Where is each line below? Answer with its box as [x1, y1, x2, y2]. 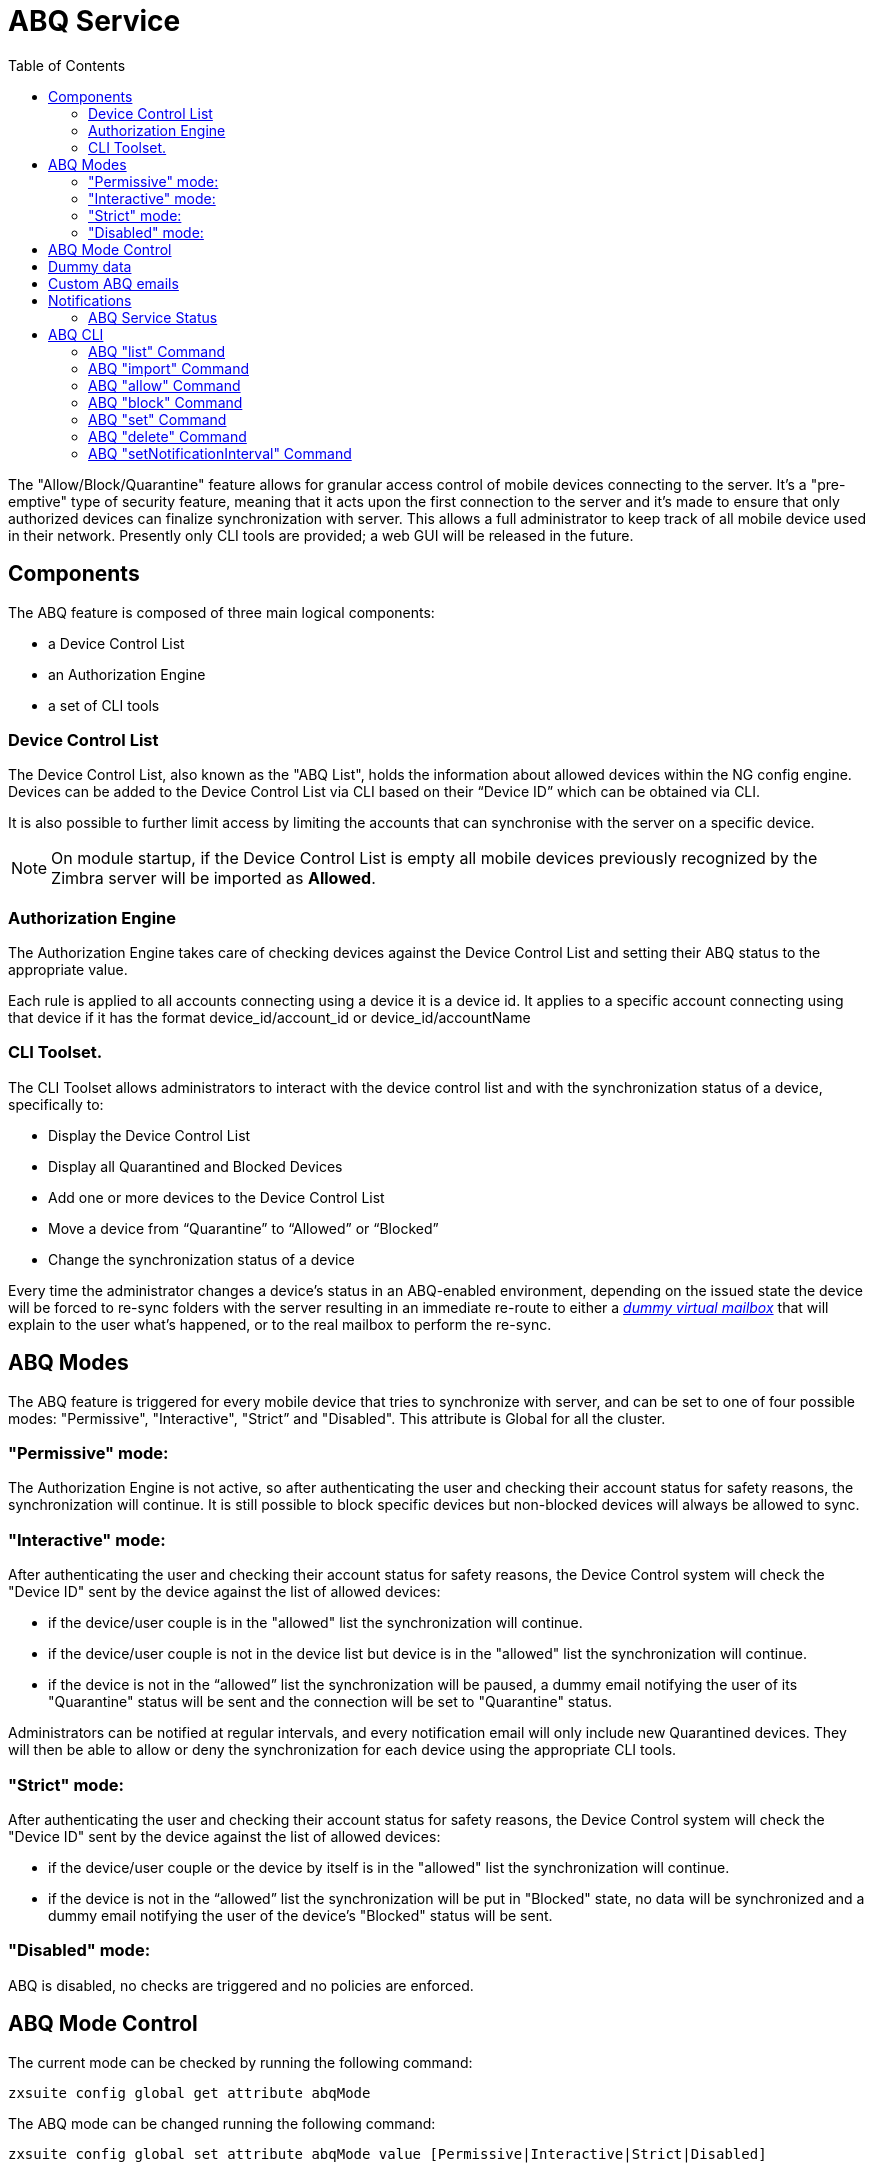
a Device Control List [48, 634, 185, 652]
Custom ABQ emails [48, 274, 179, 292]
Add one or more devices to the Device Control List [48, 1188, 385, 1206]
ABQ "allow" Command [88, 376, 241, 394]
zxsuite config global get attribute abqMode [8, 2084, 371, 2101]
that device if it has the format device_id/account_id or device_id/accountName [8, 1009, 531, 1027]
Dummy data [48, 257, 132, 275]
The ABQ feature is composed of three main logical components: [8, 603, 435, 621]
